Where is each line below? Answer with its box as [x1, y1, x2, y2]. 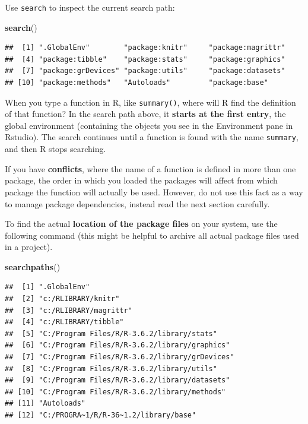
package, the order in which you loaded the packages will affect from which [5, 174, 278, 186]
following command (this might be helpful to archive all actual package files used [5, 229, 299, 241]
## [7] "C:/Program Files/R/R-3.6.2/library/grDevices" [5, 353, 234, 362]
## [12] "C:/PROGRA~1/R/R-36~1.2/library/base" [5, 411, 196, 419]
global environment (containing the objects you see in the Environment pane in [5, 119, 293, 131]
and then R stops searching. [5, 143, 106, 155]
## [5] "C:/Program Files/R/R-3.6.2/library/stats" [5, 329, 217, 338]
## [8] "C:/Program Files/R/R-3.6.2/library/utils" [5, 364, 217, 373]
